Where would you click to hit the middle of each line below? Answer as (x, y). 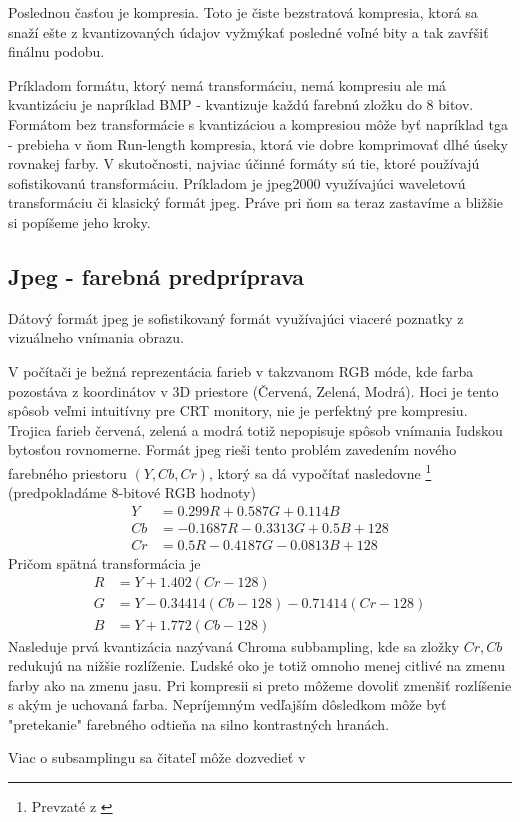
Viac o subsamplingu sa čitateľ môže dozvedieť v (157, 757)
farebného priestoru (67, 472)
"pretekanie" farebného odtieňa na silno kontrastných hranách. (199, 723)
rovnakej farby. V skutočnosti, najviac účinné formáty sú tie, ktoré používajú (244, 163)
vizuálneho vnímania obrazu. (96, 337)
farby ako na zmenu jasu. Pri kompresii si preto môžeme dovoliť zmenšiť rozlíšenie (260, 684)
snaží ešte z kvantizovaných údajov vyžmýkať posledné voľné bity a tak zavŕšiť (248, 31)
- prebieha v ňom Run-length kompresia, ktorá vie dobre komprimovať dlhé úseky (258, 143)
